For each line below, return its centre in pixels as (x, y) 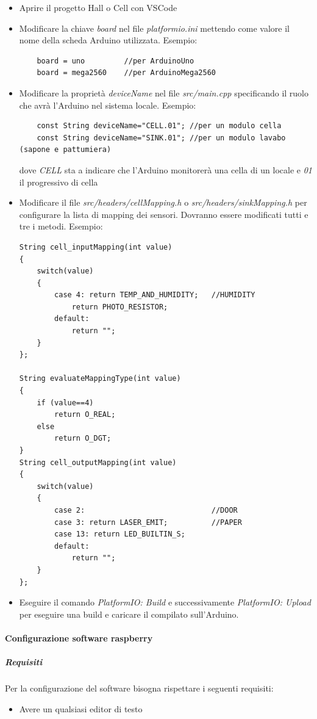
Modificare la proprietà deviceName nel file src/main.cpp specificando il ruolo (164, 92)
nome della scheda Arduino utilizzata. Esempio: (108, 40)
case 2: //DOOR (146, 510)
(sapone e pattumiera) (65, 150)
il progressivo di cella (59, 182)
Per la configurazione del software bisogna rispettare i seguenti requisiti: (139, 688)
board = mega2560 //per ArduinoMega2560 (126, 73)
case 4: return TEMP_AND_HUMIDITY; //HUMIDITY (155, 295)
